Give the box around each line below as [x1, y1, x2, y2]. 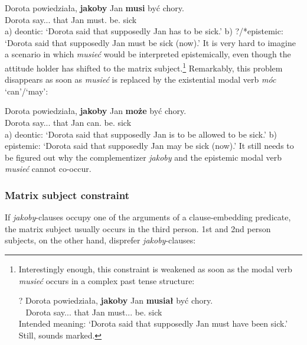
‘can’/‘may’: [5, 84, 48, 97]
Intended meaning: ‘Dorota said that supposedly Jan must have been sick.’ [18, 317, 288, 330]
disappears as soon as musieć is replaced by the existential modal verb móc [5, 73, 276, 86]
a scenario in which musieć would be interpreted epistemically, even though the [5, 48, 291, 60]
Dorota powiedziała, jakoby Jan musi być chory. [5, 2, 184, 14]
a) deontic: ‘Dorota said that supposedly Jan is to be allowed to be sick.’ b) [5, 128, 277, 140]
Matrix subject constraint [5, 187, 129, 202]
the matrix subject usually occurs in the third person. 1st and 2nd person [5, 222, 271, 235]
